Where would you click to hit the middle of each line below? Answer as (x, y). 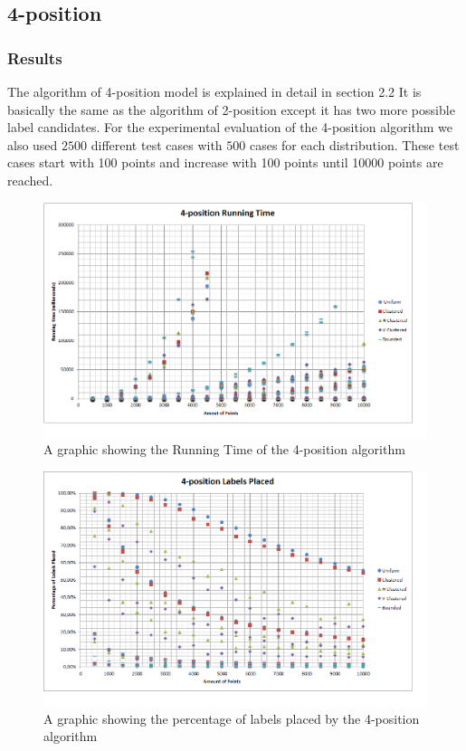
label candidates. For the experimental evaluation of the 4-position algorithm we (230, 127)
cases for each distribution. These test (354, 144)
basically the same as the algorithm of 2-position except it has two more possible (231, 109)
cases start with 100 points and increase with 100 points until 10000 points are (225, 162)
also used (33, 144)
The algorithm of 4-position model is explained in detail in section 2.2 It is (214, 91)
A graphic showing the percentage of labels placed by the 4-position (232, 718)
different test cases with (157, 144)
